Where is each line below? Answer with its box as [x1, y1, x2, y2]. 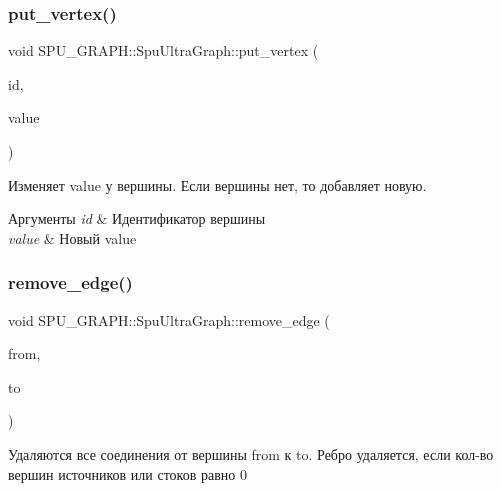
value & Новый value [8, 227, 137, 248]
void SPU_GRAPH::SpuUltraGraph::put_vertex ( [8, 40, 319, 61]
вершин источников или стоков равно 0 [8, 463, 247, 484]
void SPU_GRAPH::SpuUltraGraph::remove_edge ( [8, 309, 330, 330]
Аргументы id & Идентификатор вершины [8, 208, 266, 229]
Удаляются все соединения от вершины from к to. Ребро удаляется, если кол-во [8, 443, 494, 464]
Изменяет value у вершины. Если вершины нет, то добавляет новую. [8, 174, 427, 195]
